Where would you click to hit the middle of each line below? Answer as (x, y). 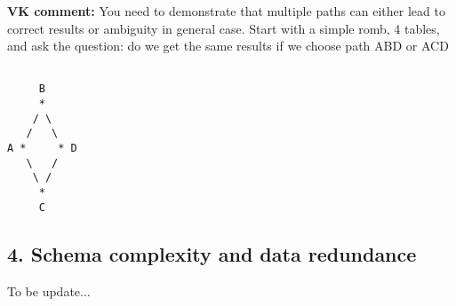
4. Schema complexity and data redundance (212, 253)
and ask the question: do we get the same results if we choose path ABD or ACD (228, 46)
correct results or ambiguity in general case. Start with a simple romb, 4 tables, (224, 28)
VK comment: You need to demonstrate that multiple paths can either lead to (226, 11)
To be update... (49, 290)
